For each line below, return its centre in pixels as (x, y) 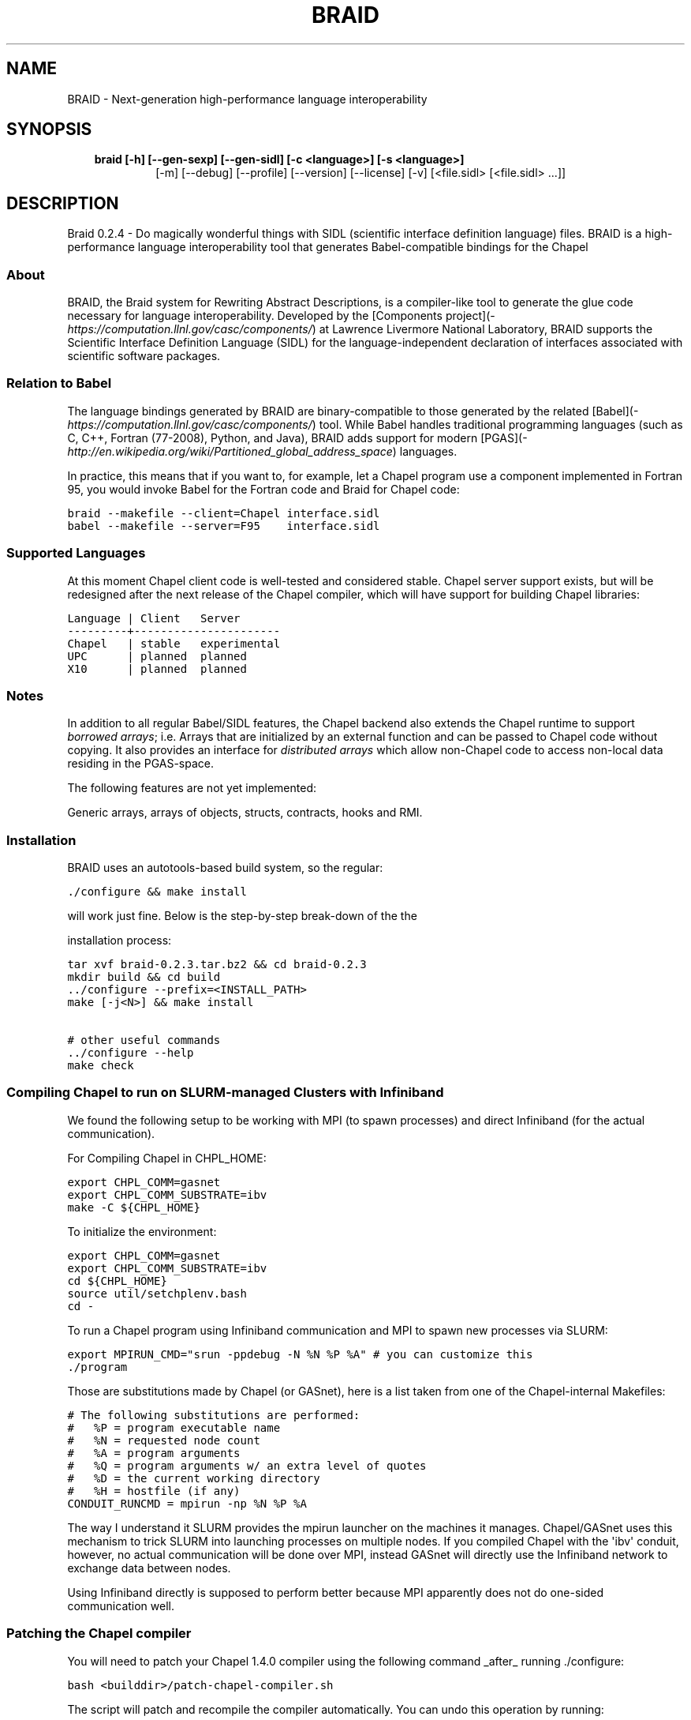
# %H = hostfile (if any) (154, 1491)
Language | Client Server (154, 618)
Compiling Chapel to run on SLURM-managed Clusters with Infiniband (225, 1093)
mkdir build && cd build (144, 977)
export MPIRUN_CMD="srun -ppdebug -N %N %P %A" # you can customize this (300, 1354)
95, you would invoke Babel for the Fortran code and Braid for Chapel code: (263, 489)
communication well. (121, 1605)
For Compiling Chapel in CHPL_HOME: (167, 1158)
